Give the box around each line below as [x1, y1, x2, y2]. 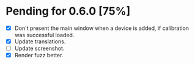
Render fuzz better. [14, 52, 64, 59]
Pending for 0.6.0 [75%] [6, 4, 131, 18]
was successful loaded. [14, 32, 75, 38]
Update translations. [14, 38, 66, 45]
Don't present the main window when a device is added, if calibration [14, 24, 189, 32]
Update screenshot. [14, 44, 65, 52]
